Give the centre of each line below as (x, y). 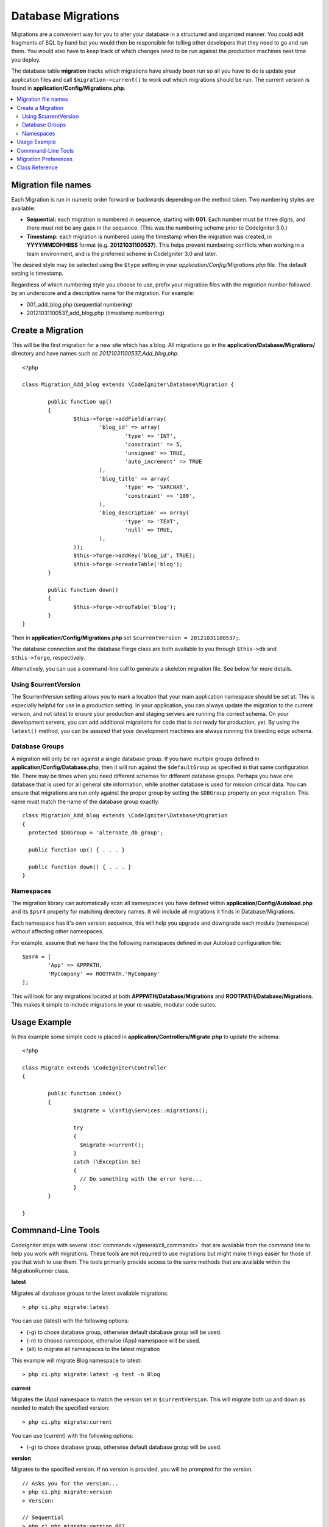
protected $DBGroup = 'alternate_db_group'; (96, 833)
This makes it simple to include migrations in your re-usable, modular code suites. (114, 1004)
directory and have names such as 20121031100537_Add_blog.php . (95, 354)
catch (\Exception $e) (107, 1162)
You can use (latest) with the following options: (70, 1321)
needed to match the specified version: (60, 1408)
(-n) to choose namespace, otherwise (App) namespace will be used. (114, 1341)
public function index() (85, 1094)
